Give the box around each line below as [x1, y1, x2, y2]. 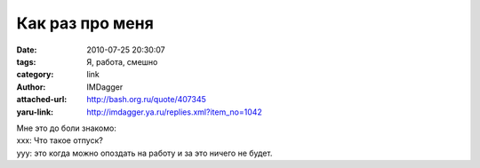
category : [16, 69, 54, 80]
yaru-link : [16, 107, 53, 117]
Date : [16, 44, 37, 55]
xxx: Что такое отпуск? [16, 135, 104, 146]
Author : [16, 81, 46, 92]
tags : [16, 56, 36, 67]
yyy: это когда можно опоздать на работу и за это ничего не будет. [16, 148, 273, 158]
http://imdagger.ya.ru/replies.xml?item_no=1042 [86, 107, 262, 117]
